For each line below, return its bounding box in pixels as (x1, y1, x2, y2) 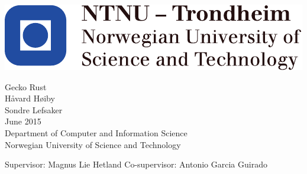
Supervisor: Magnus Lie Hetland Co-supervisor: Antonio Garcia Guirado (5, 158, 267, 170)
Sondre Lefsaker (5, 103, 63, 116)
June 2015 (5, 115, 41, 127)
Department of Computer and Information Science (5, 126, 188, 139)
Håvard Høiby (5, 92, 55, 104)
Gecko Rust (5, 80, 47, 93)
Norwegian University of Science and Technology (5, 138, 181, 150)
